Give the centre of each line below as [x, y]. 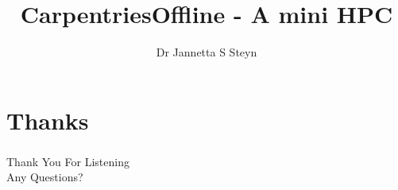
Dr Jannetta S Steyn [207, 52]
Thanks [48, 120]
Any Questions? [45, 177]
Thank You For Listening [68, 161]
